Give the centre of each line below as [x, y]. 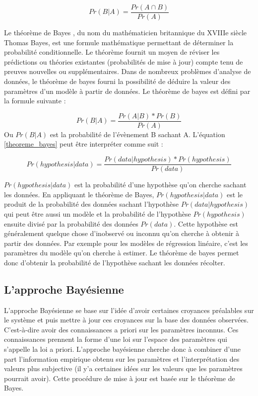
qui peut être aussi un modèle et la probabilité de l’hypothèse [97, 213]
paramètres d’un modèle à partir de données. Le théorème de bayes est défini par [127, 91]
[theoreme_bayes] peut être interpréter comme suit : [84, 144]
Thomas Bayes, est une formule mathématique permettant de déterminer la [119, 42]
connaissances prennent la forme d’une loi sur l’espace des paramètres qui [116, 339]
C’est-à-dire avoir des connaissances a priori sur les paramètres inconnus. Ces [121, 329]
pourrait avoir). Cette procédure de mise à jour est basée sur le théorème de [120, 378]
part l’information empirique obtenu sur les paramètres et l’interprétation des [122, 358]
